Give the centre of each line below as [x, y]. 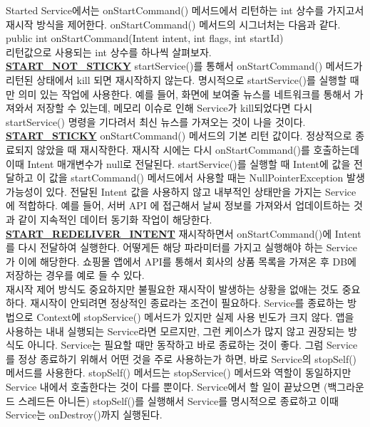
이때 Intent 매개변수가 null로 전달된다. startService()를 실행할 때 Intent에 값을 [178, 163]
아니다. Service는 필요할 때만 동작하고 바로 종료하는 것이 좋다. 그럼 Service [192, 345]
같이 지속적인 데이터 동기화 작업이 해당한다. [115, 219]
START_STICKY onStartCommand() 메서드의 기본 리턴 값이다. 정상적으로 [179, 136]
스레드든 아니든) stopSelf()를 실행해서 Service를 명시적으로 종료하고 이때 [178, 400]
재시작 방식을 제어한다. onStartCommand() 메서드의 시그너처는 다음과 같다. [173, 24]
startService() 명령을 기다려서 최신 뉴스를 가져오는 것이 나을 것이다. [156, 121]
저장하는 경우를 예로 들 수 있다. [75, 275]
